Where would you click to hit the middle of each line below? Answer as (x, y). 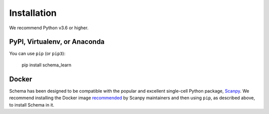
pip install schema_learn (47, 65)
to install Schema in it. (32, 105)
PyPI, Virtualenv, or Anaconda (57, 42)
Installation (33, 13)
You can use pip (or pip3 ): (37, 54)
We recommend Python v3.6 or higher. (49, 28)
